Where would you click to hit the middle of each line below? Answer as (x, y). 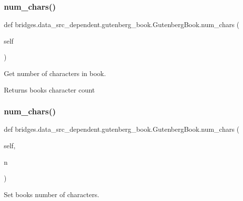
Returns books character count (50, 89)
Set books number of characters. (52, 194)
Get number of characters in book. (55, 73)
